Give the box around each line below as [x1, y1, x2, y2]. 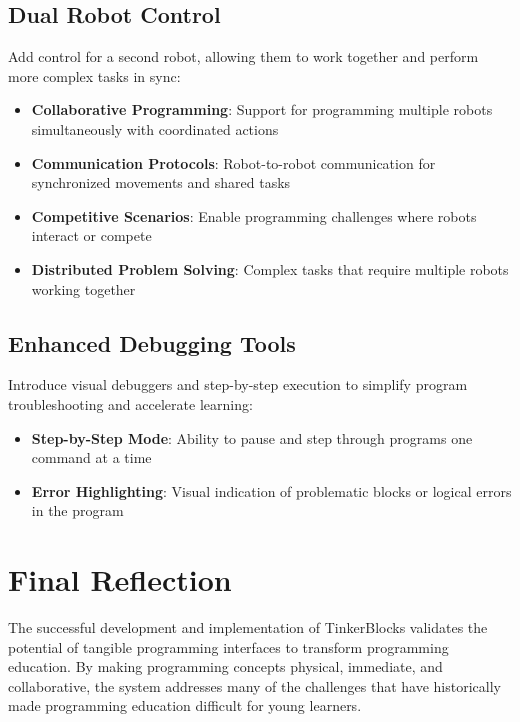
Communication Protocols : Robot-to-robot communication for [31, 152, 436, 173]
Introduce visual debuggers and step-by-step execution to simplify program [8, 374, 468, 395]
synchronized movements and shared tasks [31, 172, 291, 193]
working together [31, 278, 136, 299]
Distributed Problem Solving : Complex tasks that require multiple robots [31, 258, 509, 279]
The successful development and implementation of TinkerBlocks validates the [8, 617, 488, 638]
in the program [31, 500, 124, 521]
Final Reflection [8, 559, 232, 600]
